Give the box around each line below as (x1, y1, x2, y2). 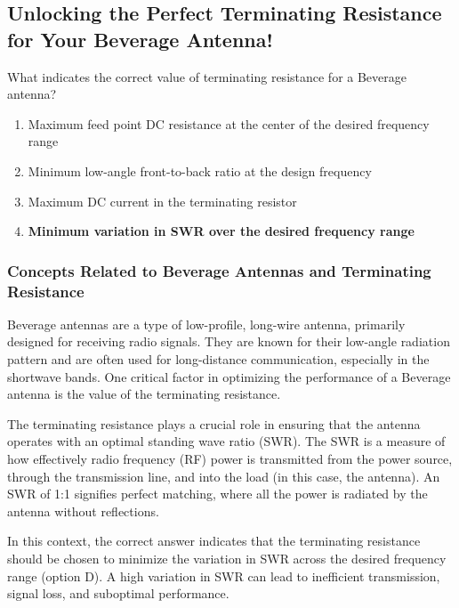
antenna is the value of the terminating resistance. (7, 385, 281, 403)
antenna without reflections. (7, 501, 159, 520)
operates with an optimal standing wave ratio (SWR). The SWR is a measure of (7, 432, 446, 450)
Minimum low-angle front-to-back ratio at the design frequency (28, 161, 372, 180)
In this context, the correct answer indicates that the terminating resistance (7, 531, 421, 550)
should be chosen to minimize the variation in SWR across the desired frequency (7, 549, 447, 568)
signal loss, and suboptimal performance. (7, 584, 229, 603)
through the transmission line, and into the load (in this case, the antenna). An (7, 466, 440, 485)
